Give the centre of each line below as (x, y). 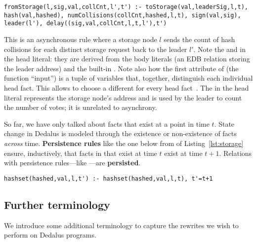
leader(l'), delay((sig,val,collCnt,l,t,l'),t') (86, 24)
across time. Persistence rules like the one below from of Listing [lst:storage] (124, 143)
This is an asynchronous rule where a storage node (81, 39)
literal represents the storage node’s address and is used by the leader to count (123, 97)
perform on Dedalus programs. (50, 235)
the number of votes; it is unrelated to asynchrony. (81, 107)
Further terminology (57, 204)
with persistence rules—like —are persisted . (72, 163)
